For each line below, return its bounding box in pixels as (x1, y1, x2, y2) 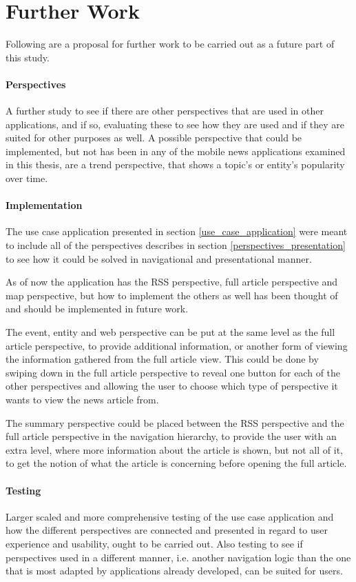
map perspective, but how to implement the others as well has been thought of (6, 288, 338, 302)
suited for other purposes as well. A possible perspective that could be (6, 130, 302, 145)
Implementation (6, 198, 83, 212)
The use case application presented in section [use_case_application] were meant (6, 224, 348, 239)
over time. (6, 171, 48, 185)
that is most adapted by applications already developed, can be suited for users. (6, 563, 343, 578)
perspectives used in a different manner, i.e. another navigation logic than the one (6, 550, 351, 564)
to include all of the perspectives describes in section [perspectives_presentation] (6, 238, 346, 252)
